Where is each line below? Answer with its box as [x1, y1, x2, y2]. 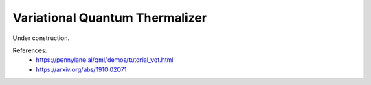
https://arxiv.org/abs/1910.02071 [36, 65, 127, 73]
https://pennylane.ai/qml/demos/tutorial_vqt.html [36, 56, 174, 64]
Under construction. [12, 34, 70, 42]
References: [12, 46, 47, 54]
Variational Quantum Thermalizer [12, 10, 207, 25]
